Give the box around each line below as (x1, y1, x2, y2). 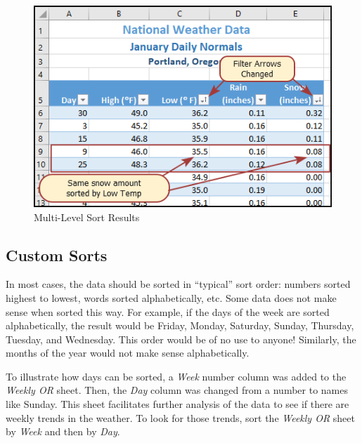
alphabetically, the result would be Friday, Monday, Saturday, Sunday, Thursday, (6, 318, 354, 333)
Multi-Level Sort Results (34, 209, 140, 224)
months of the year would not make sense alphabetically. (6, 345, 250, 360)
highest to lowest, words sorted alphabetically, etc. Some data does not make (6, 290, 337, 305)
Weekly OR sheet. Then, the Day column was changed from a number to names (6, 383, 348, 397)
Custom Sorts (6, 244, 108, 265)
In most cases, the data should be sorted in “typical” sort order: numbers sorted (6, 277, 351, 291)
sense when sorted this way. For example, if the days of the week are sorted (6, 304, 330, 319)
